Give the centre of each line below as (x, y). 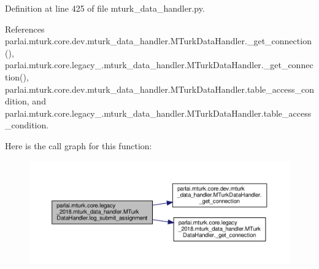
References (25, 29)
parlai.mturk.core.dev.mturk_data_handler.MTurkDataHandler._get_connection (158, 41)
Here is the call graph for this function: (79, 145)
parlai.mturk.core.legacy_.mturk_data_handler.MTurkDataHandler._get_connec (159, 65)
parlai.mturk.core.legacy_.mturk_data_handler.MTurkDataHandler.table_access (158, 113)
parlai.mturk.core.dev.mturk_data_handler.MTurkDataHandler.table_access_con (159, 89)
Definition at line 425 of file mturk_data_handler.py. (105, 8)
